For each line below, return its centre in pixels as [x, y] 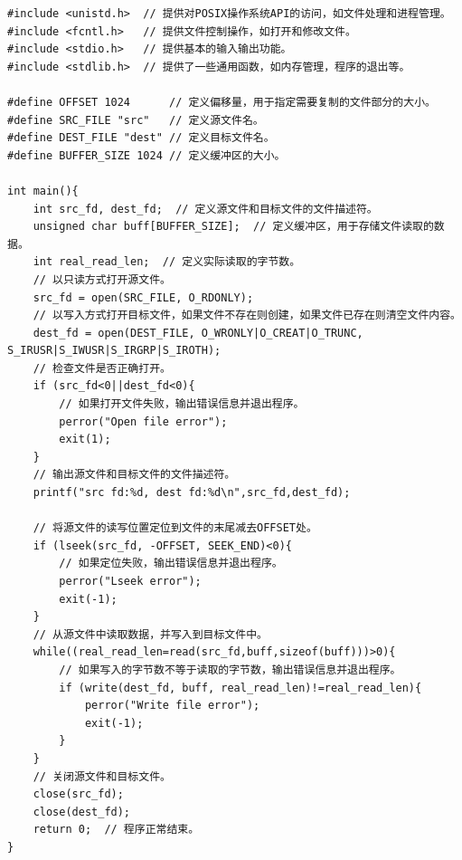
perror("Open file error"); [143, 421]
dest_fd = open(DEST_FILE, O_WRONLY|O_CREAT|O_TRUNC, [198, 333]
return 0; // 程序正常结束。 [116, 830]
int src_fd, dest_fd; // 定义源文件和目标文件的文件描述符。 [205, 209]
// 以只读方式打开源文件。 [102, 279]
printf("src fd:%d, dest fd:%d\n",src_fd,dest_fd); [192, 493]
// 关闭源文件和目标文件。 [102, 776]
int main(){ [43, 191]
